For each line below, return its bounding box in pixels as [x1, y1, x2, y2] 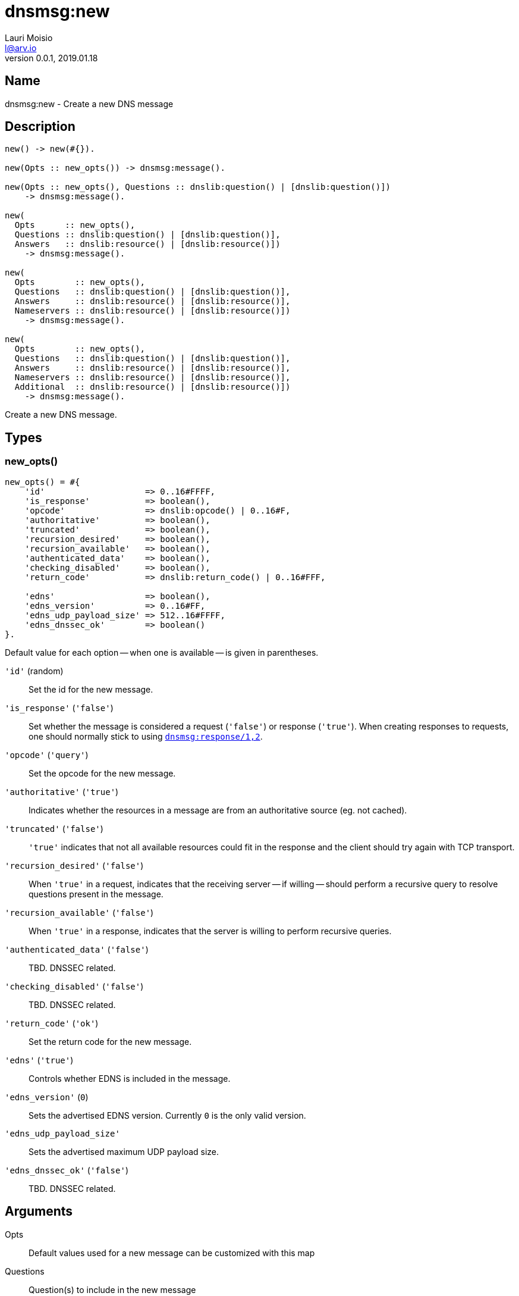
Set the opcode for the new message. [29, 768, 176, 778]
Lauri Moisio [5, 32, 53, 43]
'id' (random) [5, 665, 64, 676]
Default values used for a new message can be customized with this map [29, 1247, 315, 1258]
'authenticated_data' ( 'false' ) [5, 944, 149, 954]
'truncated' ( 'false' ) [5, 823, 103, 834]
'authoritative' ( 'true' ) [5, 786, 119, 797]
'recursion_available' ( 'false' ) [5, 907, 154, 918]
